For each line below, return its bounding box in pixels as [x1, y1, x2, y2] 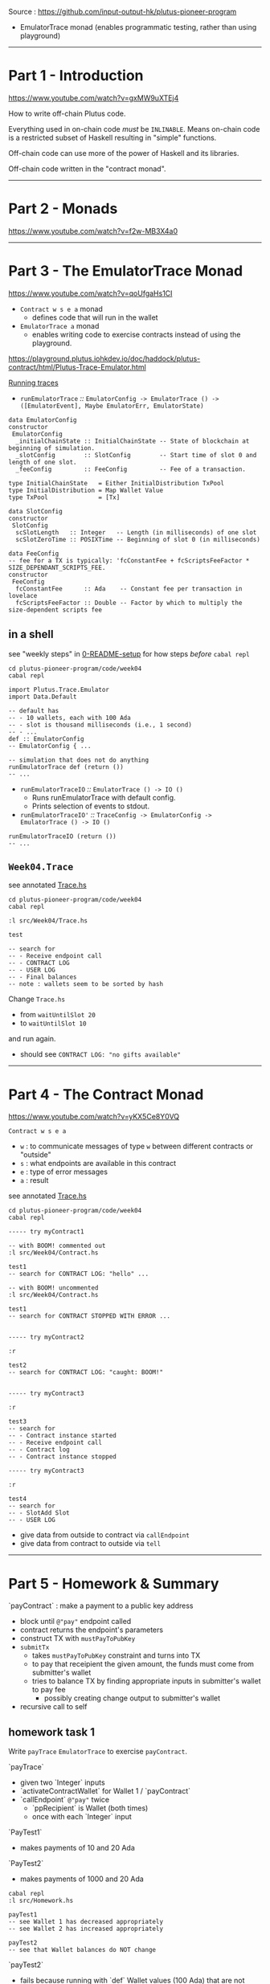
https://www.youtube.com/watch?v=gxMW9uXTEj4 [8, 92, 179, 103]
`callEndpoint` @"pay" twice [19, 1795, 110, 1805]
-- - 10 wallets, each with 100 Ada [8, 714, 131, 722]
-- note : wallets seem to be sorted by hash [8, 980, 163, 988]
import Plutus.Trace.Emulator [8, 685, 110, 693]
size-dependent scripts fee [8, 606, 103, 614]
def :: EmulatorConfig [8, 734, 84, 742]
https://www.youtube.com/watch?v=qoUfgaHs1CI [8, 288, 173, 298]
